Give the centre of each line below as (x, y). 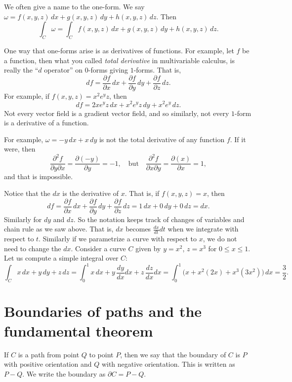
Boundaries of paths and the (103, 311)
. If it (238, 139)
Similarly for (23, 219)
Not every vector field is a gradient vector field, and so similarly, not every (117, 113)
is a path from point (49, 354)
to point (101, 354)
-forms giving (108, 70)
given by (148, 248)
